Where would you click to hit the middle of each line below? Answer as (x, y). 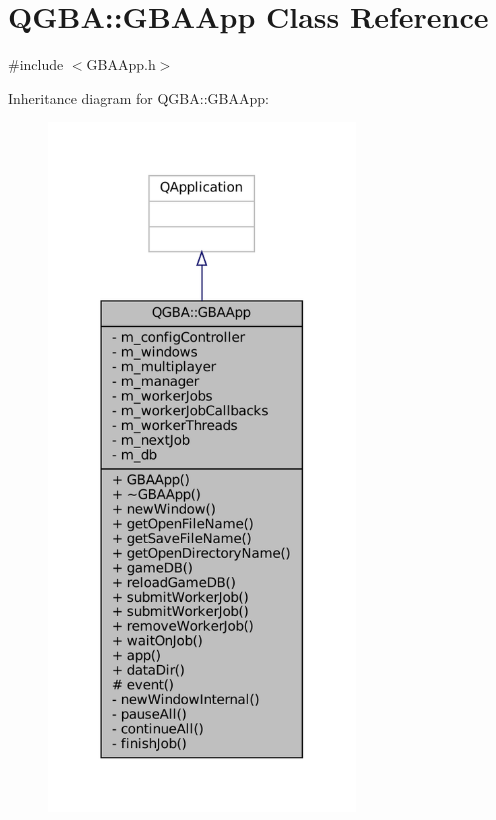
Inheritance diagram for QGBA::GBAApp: (138, 97)
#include (36, 64)
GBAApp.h (121, 64)
